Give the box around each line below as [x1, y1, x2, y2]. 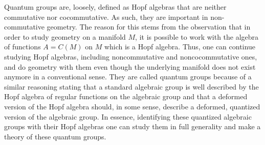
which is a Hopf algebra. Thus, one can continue [104, 41, 255, 52]
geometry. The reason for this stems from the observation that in [47, 21, 251, 32]
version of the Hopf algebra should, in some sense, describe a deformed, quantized [4, 101, 260, 111]
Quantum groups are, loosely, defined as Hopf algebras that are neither [4, 2, 227, 12]
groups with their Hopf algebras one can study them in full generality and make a [4, 121, 261, 132]
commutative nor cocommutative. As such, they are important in [4, 11, 208, 22]
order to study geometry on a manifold [4, 31, 126, 42]
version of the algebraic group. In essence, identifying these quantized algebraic [4, 111, 252, 122]
